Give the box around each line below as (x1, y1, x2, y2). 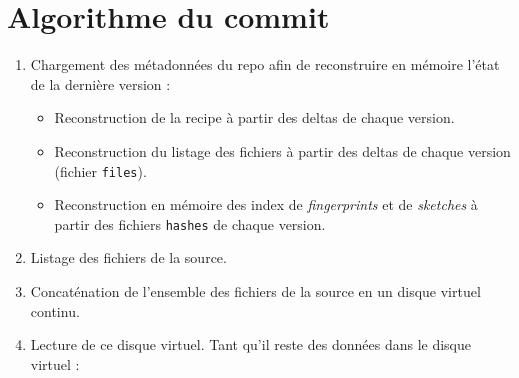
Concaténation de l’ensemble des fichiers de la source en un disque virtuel (30, 281, 481, 301)
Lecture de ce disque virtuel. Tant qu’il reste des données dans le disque (30, 334, 471, 355)
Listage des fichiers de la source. (30, 247, 227, 268)
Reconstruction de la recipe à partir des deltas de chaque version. (54, 107, 455, 128)
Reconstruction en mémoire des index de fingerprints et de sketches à (54, 194, 478, 215)
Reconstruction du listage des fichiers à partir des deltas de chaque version (54, 140, 511, 161)
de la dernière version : (30, 73, 171, 94)
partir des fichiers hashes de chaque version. (54, 213, 326, 234)
